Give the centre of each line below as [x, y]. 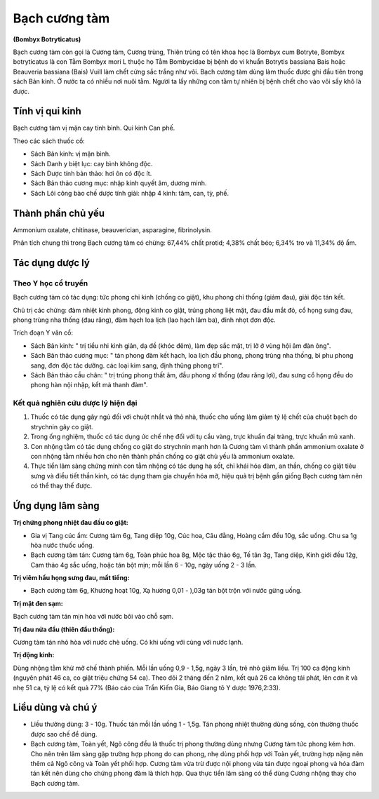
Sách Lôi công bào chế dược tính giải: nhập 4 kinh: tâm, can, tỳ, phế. [130, 193]
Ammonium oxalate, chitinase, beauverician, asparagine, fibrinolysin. [112, 230]
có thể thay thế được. [61, 486]
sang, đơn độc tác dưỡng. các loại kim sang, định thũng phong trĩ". [127, 365]
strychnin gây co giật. [62, 427]
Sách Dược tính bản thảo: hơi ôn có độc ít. [91, 173]
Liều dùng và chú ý [55, 707]
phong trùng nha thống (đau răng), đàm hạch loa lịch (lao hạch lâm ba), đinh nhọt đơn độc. [145, 320]
